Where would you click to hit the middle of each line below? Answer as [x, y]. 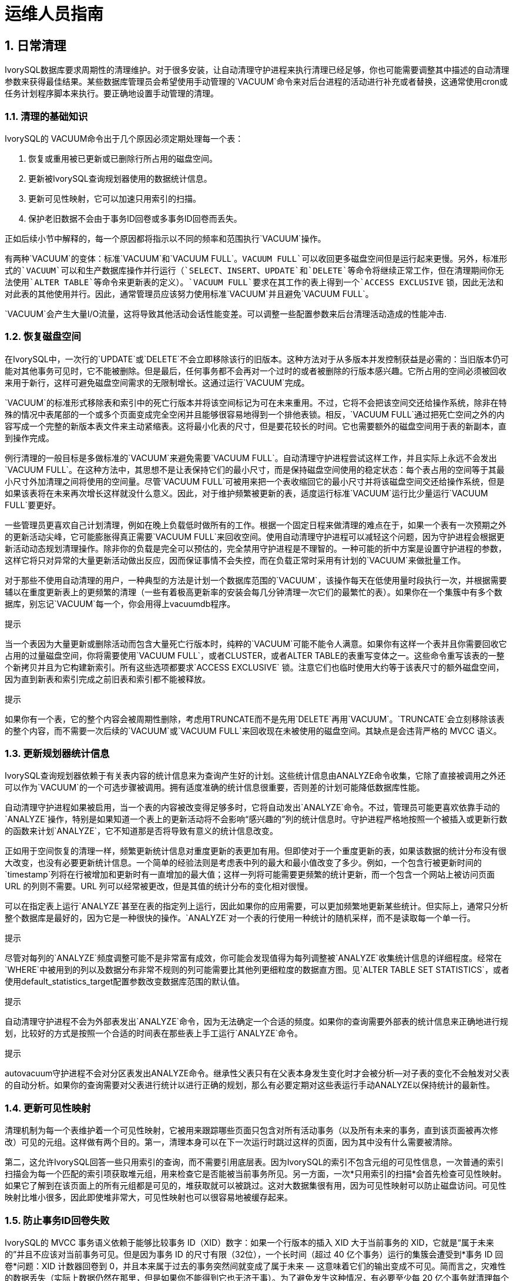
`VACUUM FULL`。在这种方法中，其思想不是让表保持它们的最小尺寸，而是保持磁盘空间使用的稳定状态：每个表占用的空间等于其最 [255, 469]
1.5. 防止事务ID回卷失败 [57, 1220]
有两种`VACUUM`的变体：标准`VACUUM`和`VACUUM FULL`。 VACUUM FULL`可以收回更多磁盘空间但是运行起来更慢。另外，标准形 [256, 258]
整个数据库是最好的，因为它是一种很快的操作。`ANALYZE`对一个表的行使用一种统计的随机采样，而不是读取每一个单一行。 [240, 918]
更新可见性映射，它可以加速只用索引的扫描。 [115, 198]
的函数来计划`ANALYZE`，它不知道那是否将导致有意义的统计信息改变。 [142, 831]
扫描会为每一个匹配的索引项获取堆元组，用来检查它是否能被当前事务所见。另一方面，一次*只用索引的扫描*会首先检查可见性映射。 [256, 1174]
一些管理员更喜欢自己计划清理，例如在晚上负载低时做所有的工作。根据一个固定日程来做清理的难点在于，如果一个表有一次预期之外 [256, 525]
